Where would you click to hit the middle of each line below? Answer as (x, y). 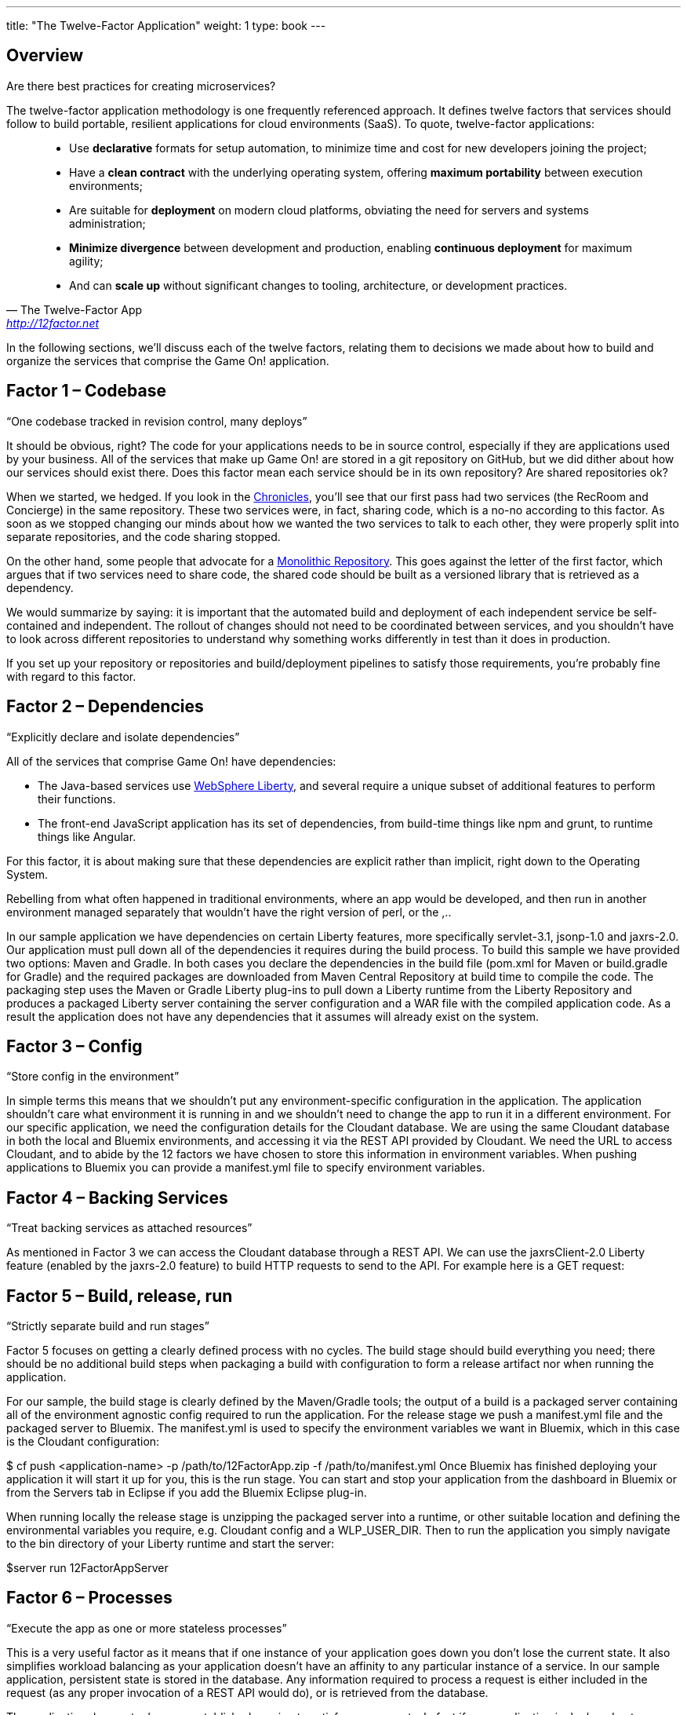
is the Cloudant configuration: (83, 1442)
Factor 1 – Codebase (86, 391)
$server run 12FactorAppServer (87, 1568)
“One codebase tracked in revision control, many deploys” (157, 421)
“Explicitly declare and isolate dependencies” (123, 737)
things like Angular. (87, 836)
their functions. (77, 799)
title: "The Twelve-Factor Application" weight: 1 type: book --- (166, 26)
